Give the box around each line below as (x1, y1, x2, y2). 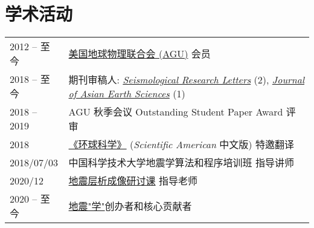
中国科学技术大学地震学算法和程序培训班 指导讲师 (68, 155, 294, 170)
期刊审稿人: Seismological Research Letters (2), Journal (68, 72, 304, 86)
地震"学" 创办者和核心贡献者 (68, 199, 192, 213)
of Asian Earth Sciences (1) (68, 86, 185, 100)
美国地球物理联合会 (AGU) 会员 (68, 47, 211, 61)
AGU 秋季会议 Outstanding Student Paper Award (68, 105, 283, 119)
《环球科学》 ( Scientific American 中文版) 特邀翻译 (68, 137, 294, 152)
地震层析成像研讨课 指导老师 (68, 174, 197, 188)
